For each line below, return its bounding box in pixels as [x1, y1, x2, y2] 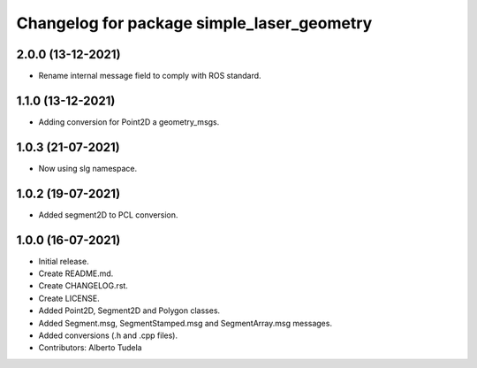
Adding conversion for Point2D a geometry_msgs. [38, 116, 220, 127]
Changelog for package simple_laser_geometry [16, 13, 373, 33]
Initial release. [38, 256, 89, 266]
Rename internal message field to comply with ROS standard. [38, 71, 261, 81]
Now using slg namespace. [38, 163, 137, 173]
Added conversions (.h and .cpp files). [38, 330, 178, 341]
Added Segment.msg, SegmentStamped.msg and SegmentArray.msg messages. [38, 318, 333, 328]
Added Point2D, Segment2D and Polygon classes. [38, 305, 221, 316]
